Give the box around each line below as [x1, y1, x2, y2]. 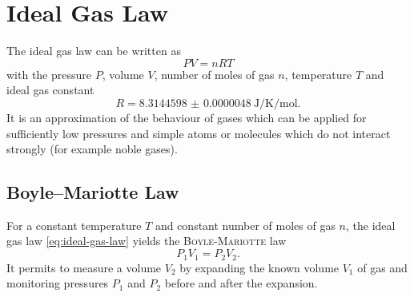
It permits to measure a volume [6, 259, 162, 275]
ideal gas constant [6, 81, 94, 98]
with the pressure [6, 65, 92, 82]
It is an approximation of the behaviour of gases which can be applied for [6, 109, 367, 125]
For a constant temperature [6, 216, 142, 233]
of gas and [357, 259, 408, 275]
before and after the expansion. [164, 275, 318, 291]
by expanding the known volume [179, 259, 340, 275]
